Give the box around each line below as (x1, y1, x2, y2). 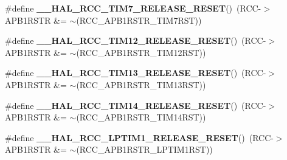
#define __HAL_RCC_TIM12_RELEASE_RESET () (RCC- (5, 34, 266, 47)
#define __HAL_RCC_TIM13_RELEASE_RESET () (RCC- (5, 66, 266, 79)
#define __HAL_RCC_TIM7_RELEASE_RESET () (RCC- (5, 2, 261, 14)
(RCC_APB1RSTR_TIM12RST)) (76, 46, 206, 58)
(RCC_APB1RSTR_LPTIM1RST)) (76, 143, 213, 156)
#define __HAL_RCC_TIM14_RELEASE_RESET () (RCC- (5, 99, 266, 111)
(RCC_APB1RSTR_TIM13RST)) (76, 78, 206, 91)
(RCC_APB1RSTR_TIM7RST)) (76, 13, 202, 26)
